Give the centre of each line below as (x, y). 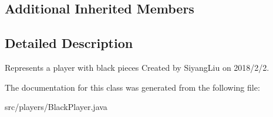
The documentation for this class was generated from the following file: (132, 87)
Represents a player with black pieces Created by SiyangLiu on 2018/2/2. (137, 67)
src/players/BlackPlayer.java (56, 107)
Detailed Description (69, 43)
